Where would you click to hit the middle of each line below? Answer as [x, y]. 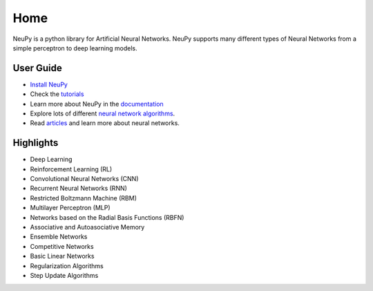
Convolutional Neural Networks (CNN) [84, 179]
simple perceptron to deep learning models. [75, 48]
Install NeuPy [49, 84]
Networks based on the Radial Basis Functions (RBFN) [107, 217]
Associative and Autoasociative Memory [87, 227]
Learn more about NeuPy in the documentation [97, 104]
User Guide [37, 68]
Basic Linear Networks [62, 256]
